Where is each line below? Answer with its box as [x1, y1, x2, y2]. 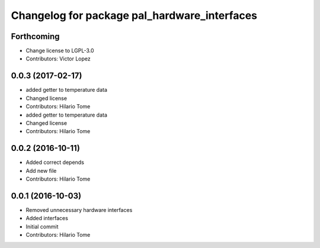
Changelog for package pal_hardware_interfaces [11, 9, 258, 22]
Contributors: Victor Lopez [25, 55, 91, 62]
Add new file [25, 167, 57, 174]
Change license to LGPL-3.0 [25, 47, 94, 54]
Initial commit [25, 223, 59, 230]
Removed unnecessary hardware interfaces [25, 206, 133, 213]
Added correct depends [25, 159, 84, 166]
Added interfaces [25, 215, 68, 222]
